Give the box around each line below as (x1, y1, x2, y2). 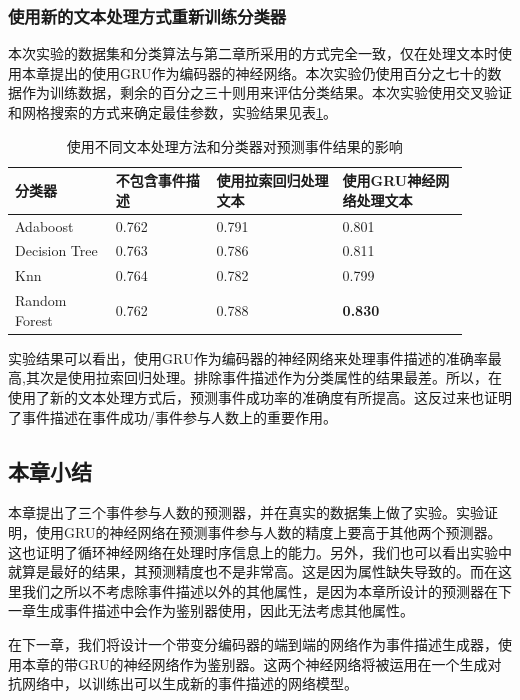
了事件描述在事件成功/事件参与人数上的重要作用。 (8, 406, 337, 427)
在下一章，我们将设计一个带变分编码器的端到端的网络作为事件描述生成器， (8, 633, 498, 654)
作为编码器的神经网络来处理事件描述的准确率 (193, 347, 488, 368)
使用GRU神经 (342, 170, 436, 191)
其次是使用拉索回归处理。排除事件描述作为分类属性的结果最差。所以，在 (25, 367, 502, 388)
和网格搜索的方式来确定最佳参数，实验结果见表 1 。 (8, 102, 337, 122)
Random (15, 290, 67, 311)
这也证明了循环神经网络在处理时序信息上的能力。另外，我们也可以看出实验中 (8, 541, 512, 562)
